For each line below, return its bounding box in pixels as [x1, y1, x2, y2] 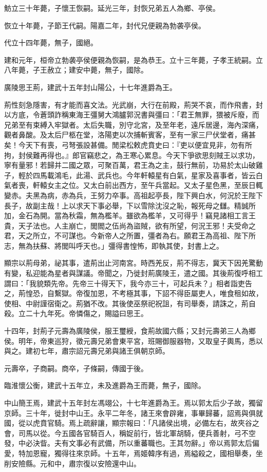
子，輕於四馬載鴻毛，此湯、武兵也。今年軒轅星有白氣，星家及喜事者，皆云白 [4, 169, 263, 180]
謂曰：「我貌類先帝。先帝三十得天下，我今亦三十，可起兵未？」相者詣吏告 [4, 277, 252, 288]
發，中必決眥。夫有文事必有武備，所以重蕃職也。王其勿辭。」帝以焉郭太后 [4, 438, 252, 448]
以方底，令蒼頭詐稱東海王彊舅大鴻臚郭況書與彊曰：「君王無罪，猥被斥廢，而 [4, 109, 259, 120]
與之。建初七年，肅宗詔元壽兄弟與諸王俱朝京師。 [4, 345, 169, 356]
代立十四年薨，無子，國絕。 [4, 37, 98, 48]
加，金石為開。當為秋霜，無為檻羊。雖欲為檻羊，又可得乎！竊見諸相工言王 [4, 210, 256, 221]
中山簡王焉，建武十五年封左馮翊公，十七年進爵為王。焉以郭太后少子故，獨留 [4, 397, 263, 408]
